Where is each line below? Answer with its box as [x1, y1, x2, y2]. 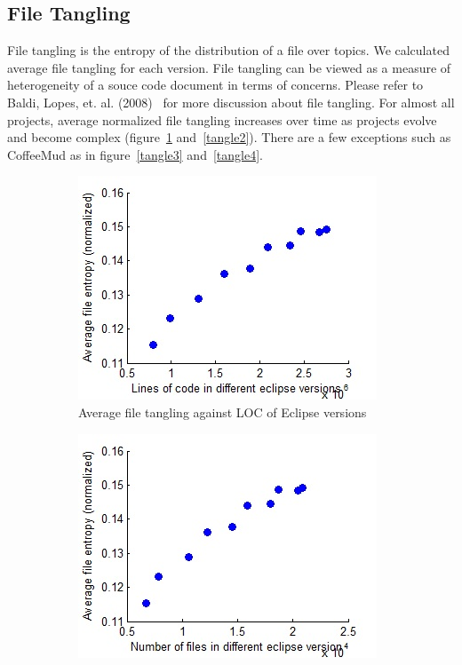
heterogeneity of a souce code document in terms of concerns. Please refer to [7, 75, 424, 94]
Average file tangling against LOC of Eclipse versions [78, 402, 367, 421]
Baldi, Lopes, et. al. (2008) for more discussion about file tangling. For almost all [7, 92, 455, 111]
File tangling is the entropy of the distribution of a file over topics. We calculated [7, 41, 450, 59]
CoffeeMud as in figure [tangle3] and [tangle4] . [7, 145, 263, 163]
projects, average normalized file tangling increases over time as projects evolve [7, 110, 437, 129]
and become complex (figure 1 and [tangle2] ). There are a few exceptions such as [7, 128, 451, 146]
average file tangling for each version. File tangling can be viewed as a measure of [7, 58, 451, 76]
